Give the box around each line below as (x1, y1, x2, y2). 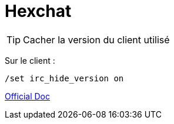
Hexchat (5, 1, 72, 21)
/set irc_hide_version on (5, 73, 124, 83)
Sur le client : (5, 55, 55, 66)
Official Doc (5, 91, 50, 101)
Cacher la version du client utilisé (23, 33, 170, 46)
